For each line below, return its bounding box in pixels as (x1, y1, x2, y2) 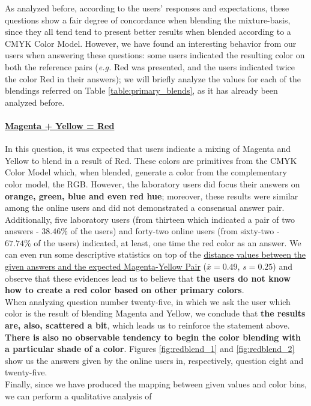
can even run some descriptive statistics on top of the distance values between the (5, 248, 306, 261)
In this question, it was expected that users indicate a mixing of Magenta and (5, 142, 291, 155)
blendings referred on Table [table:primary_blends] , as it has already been (5, 84, 278, 97)
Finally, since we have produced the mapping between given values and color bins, (5, 378, 307, 390)
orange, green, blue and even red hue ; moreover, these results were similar (5, 189, 298, 202)
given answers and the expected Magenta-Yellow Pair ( (5, 260, 207, 273)
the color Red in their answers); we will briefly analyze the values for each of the (5, 72, 301, 85)
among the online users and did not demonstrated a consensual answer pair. (5, 201, 285, 214)
